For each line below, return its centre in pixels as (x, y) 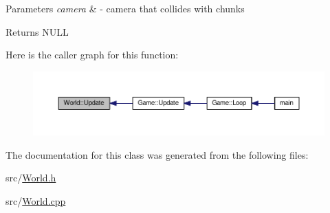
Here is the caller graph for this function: (92, 55)
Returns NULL (37, 31)
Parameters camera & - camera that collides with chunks (125, 8)
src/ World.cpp (36, 200)
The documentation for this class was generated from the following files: (157, 154)
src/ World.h (31, 178)
